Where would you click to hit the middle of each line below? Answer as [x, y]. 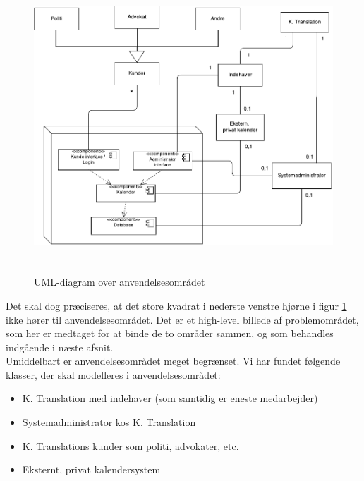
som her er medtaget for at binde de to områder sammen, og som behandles [170, 333]
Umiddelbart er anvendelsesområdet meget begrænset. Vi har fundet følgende [173, 361]
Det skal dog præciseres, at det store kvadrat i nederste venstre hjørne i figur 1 [176, 305]
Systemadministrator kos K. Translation [109, 422]
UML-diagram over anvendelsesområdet [120, 282]
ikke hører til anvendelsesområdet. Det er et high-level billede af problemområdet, [182, 319]
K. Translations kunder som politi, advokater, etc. [131, 445]
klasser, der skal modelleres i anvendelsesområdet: [113, 374]
